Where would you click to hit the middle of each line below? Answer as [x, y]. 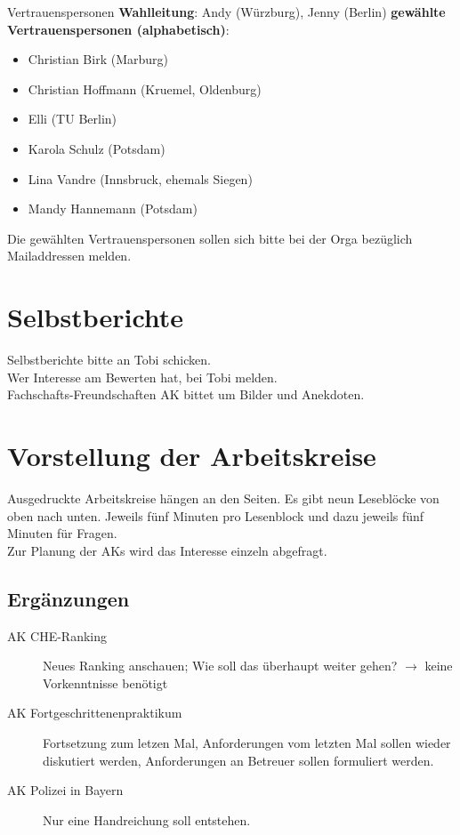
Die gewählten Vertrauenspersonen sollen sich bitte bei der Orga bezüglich [210, 238]
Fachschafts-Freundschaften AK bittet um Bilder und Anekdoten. [186, 394]
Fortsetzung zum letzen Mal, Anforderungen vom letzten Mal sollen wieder [247, 742]
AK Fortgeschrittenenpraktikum [95, 713]
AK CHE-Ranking [57, 635]
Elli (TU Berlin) [73, 119]
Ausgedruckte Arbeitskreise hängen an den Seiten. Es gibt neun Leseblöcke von [223, 498]
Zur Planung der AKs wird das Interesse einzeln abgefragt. [167, 550]
